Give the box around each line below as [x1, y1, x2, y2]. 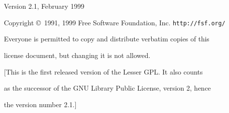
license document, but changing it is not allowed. [4, 50, 151, 60]
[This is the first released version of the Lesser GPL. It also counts [4, 66, 203, 76]
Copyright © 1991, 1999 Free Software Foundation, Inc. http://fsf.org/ [4, 17, 226, 27]
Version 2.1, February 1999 [4, 1, 85, 11]
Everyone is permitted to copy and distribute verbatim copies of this [4, 34, 209, 44]
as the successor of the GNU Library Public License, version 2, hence [4, 83, 211, 93]
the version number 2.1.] [4, 99, 77, 109]
